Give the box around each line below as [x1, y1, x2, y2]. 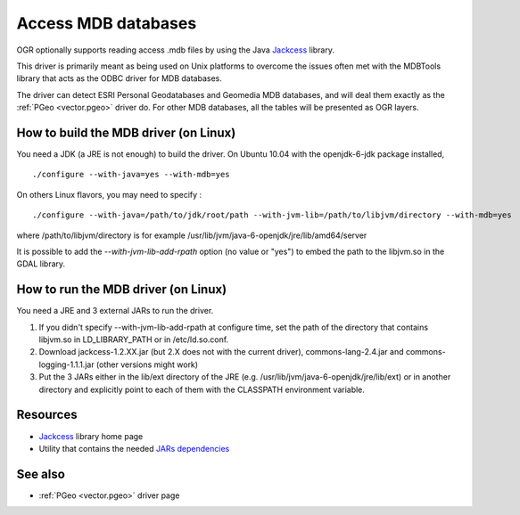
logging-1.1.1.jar [38, 359, 95, 370]
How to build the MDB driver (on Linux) [16, 125, 236, 140]
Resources [16, 407, 78, 422]
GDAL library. [16, 258, 66, 269]
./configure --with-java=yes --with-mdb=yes [32, 169, 231, 180]
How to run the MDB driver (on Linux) [16, 282, 227, 298]
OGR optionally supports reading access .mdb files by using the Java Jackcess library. [16, 45, 334, 55]
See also [16, 466, 66, 481]
